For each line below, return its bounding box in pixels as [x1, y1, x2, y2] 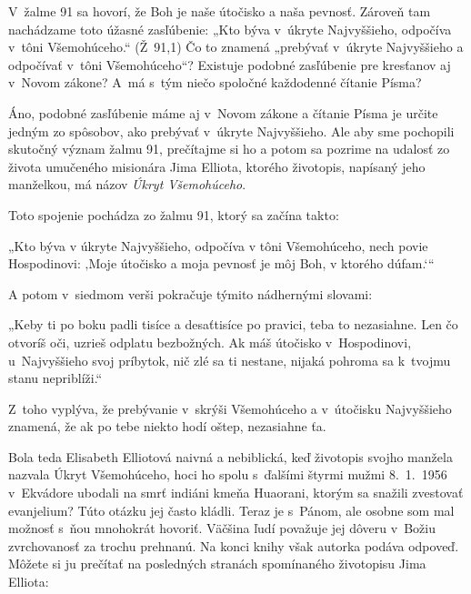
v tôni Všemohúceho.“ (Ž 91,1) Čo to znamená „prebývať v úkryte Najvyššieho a [8, 37, 464, 56]
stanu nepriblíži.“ [8, 368, 103, 388]
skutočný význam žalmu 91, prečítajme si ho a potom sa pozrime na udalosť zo [8, 139, 450, 158]
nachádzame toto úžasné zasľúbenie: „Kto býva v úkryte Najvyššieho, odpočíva [8, 19, 452, 38]
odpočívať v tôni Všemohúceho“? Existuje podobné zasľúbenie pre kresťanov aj [8, 55, 451, 74]
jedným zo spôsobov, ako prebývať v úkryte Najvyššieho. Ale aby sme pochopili [8, 121, 455, 140]
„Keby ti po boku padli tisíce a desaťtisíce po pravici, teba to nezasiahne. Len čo [8, 315, 458, 334]
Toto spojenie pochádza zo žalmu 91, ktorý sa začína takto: [8, 205, 339, 224]
